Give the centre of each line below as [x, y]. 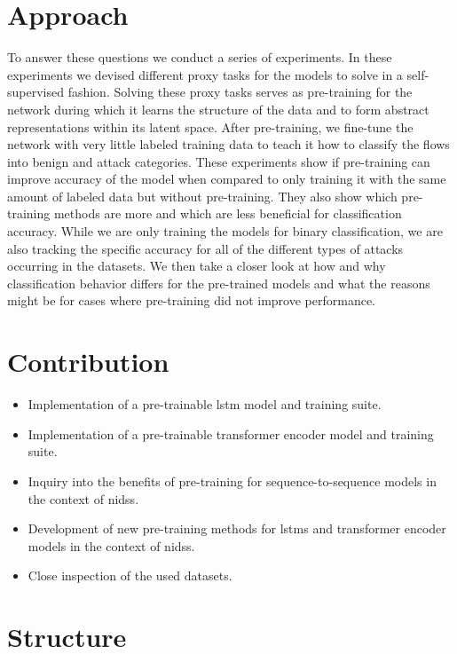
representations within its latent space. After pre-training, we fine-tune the [210, 126]
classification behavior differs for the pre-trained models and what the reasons [219, 283]
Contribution [88, 362]
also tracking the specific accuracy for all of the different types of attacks [205, 248]
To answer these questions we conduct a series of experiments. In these [200, 57]
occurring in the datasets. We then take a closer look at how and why [197, 266]
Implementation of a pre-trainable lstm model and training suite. [205, 404]
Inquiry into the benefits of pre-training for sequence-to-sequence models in [232, 481]
